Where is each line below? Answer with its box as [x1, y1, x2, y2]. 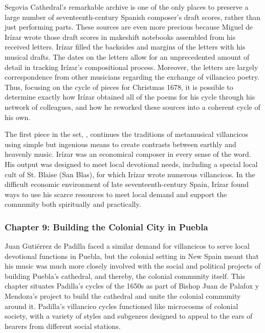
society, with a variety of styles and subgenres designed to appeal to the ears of [5, 311, 253, 321]
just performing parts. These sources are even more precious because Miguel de [5, 21, 253, 32]
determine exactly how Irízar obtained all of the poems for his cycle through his [5, 91, 255, 102]
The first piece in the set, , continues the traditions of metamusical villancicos [5, 129, 249, 139]
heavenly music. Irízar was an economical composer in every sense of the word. [5, 149, 251, 159]
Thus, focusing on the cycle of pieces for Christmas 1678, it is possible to [5, 81, 233, 92]
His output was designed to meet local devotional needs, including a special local [5, 158, 258, 169]
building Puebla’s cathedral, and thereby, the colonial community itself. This [5, 270, 245, 281]
